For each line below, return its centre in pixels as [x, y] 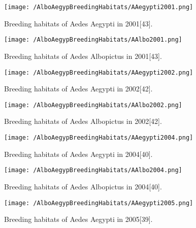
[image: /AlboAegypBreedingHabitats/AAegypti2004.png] [99, 138]
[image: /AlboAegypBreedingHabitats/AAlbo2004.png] [93, 170]
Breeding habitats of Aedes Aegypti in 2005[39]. [78, 219]
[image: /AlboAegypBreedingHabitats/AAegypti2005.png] [99, 203]
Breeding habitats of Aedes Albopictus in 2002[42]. [83, 121]
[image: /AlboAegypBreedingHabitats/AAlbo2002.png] [93, 105]
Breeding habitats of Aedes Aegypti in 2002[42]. [78, 89]
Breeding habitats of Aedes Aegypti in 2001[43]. [78, 23]
